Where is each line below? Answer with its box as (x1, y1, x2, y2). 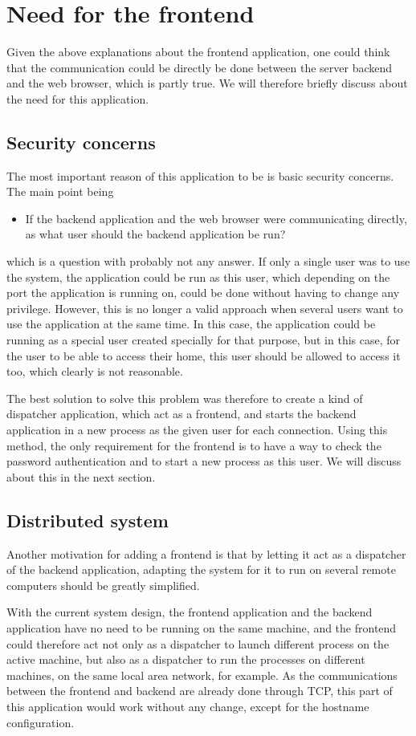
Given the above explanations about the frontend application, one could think (6, 43, 390, 60)
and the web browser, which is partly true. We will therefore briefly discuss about (6, 75, 408, 91)
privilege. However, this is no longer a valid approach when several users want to (6, 299, 403, 316)
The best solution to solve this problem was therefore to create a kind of (6, 389, 363, 406)
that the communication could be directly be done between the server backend (6, 59, 393, 75)
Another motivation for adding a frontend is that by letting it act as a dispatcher (6, 545, 406, 562)
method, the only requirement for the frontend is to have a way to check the (6, 437, 381, 453)
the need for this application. (6, 90, 149, 107)
